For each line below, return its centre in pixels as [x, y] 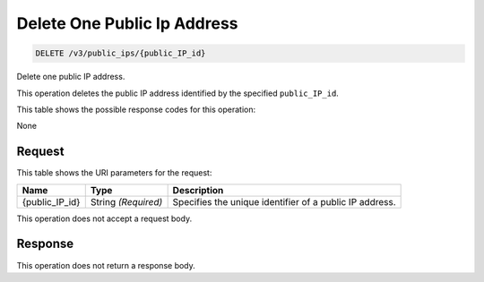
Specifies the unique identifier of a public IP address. [284, 201]
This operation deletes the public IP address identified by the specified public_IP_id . [178, 93]
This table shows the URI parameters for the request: [114, 173]
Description [198, 190]
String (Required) [126, 201]
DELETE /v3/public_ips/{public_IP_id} [121, 53]
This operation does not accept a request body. [104, 218]
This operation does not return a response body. [106, 265]
